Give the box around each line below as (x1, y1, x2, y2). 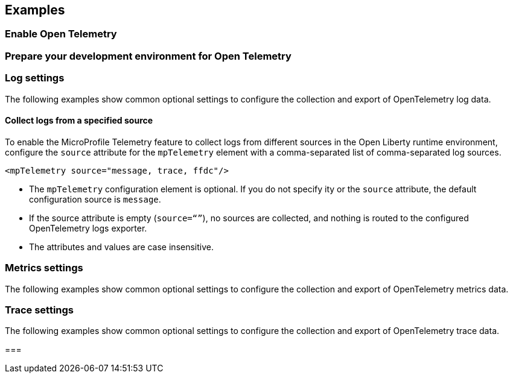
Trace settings (5, 303, 74, 316)
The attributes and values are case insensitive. (29, 241, 214, 252)
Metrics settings (5, 262, 83, 274)
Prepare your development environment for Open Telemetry (5, 49, 292, 62)
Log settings (5, 72, 65, 84)
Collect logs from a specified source (5, 115, 153, 126)
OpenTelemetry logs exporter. (29, 222, 147, 233)
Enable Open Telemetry (5, 28, 117, 40)
